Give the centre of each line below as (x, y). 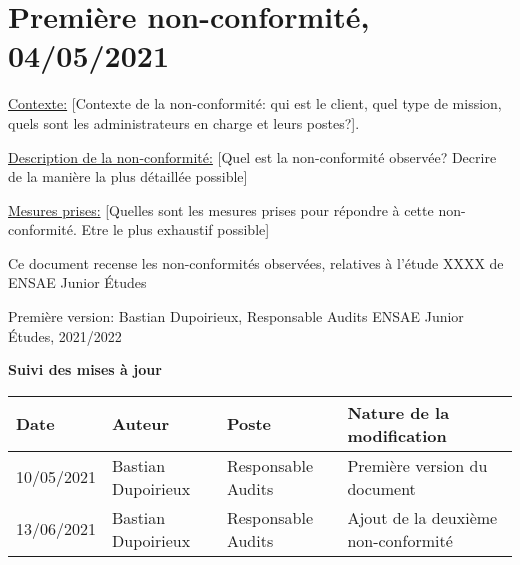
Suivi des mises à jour (85, 369)
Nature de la (398, 412)
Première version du (417, 465)
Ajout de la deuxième (422, 517)
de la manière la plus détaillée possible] (128, 176)
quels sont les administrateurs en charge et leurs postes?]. (184, 122)
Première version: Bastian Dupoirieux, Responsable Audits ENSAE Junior (236, 316)
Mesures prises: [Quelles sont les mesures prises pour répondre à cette (221, 209)
